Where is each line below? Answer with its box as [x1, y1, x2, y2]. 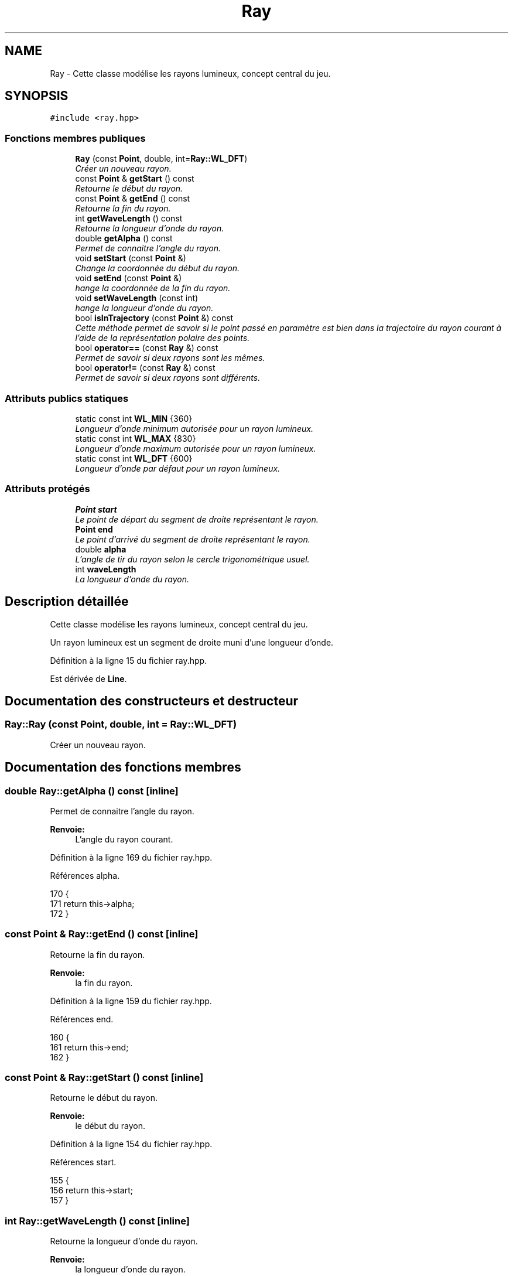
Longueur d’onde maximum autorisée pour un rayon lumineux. [75, 443, 316, 453]
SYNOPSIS [5, 88, 69, 104]
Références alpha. [50, 870, 120, 881]
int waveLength [75, 564, 136, 574]
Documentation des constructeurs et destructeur [5, 693, 299, 708]
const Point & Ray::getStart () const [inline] [5, 1072, 204, 1084]
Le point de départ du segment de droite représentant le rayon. [75, 514, 319, 524]
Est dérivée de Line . [50, 673, 127, 684]
